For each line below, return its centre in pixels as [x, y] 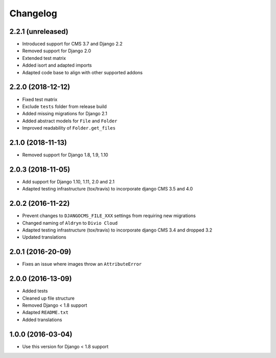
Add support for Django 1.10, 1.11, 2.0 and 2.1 [68, 181]
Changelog [33, 13]
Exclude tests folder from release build [64, 106]
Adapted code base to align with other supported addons [83, 72]
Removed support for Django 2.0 [57, 51]
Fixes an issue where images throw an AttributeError [82, 264]
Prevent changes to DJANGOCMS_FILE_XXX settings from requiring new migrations [109, 216]
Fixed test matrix [40, 99]
